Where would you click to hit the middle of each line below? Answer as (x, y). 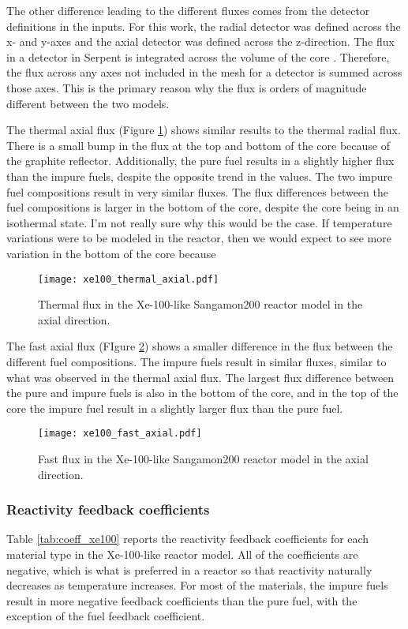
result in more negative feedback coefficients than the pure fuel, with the (182, 600)
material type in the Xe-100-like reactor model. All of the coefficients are (182, 554)
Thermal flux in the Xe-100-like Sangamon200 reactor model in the (200, 304)
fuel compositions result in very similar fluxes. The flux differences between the (197, 191)
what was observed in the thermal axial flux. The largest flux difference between (200, 377)
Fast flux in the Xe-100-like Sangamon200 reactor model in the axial (203, 458)
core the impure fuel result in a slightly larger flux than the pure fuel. (175, 408)
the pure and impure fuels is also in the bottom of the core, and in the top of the (202, 393)
